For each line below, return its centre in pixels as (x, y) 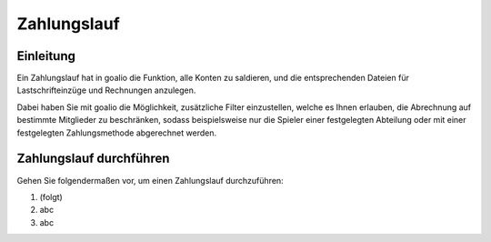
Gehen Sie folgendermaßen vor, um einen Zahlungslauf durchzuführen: (150, 180)
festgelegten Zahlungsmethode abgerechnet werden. (117, 133)
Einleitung (46, 56)
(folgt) (51, 197)
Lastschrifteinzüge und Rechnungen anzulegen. (106, 90)
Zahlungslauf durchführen (93, 159)
